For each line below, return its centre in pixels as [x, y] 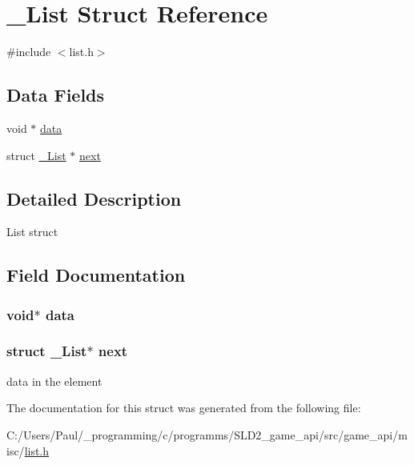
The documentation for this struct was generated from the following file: [184, 408]
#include [29, 52]
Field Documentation [96, 275]
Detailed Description [94, 198]
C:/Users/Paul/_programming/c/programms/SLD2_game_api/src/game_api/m [207, 434]
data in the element [54, 381]
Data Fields [56, 95]
